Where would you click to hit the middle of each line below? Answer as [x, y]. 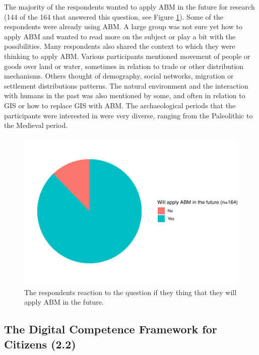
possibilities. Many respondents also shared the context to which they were [120, 46]
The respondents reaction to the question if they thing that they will [131, 292]
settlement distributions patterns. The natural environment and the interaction [126, 85]
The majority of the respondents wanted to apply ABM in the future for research [129, 7]
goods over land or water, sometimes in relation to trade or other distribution [124, 66]
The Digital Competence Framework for [111, 329]
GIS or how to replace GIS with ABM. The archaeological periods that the [120, 105]
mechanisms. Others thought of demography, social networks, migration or [119, 76]
